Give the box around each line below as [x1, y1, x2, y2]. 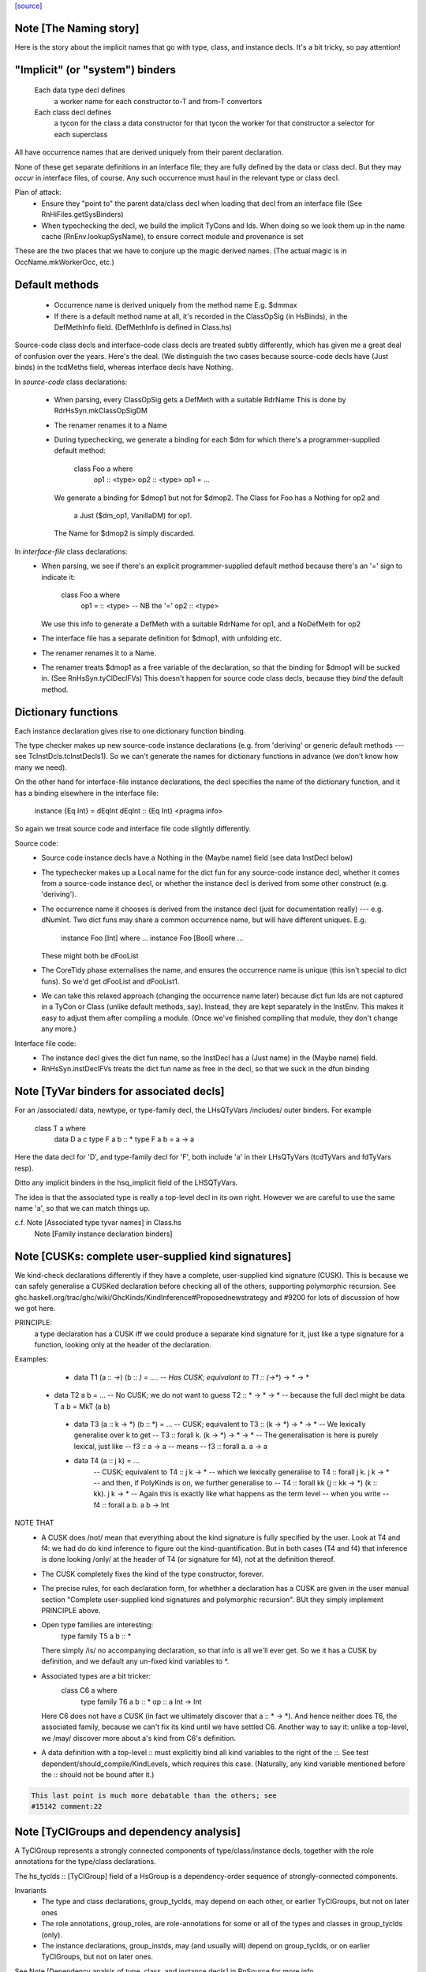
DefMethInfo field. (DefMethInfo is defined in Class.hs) [54, 322, 232, 331]
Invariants [14, 1886, 47, 1895]
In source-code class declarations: [14, 377, 128, 387]
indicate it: [41, 572, 76, 581]
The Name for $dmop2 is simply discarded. [54, 528, 196, 538]
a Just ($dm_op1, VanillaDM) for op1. [73, 511, 192, 521]
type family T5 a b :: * [61, 1631, 132, 1641]
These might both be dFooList [41, 951, 139, 960]
